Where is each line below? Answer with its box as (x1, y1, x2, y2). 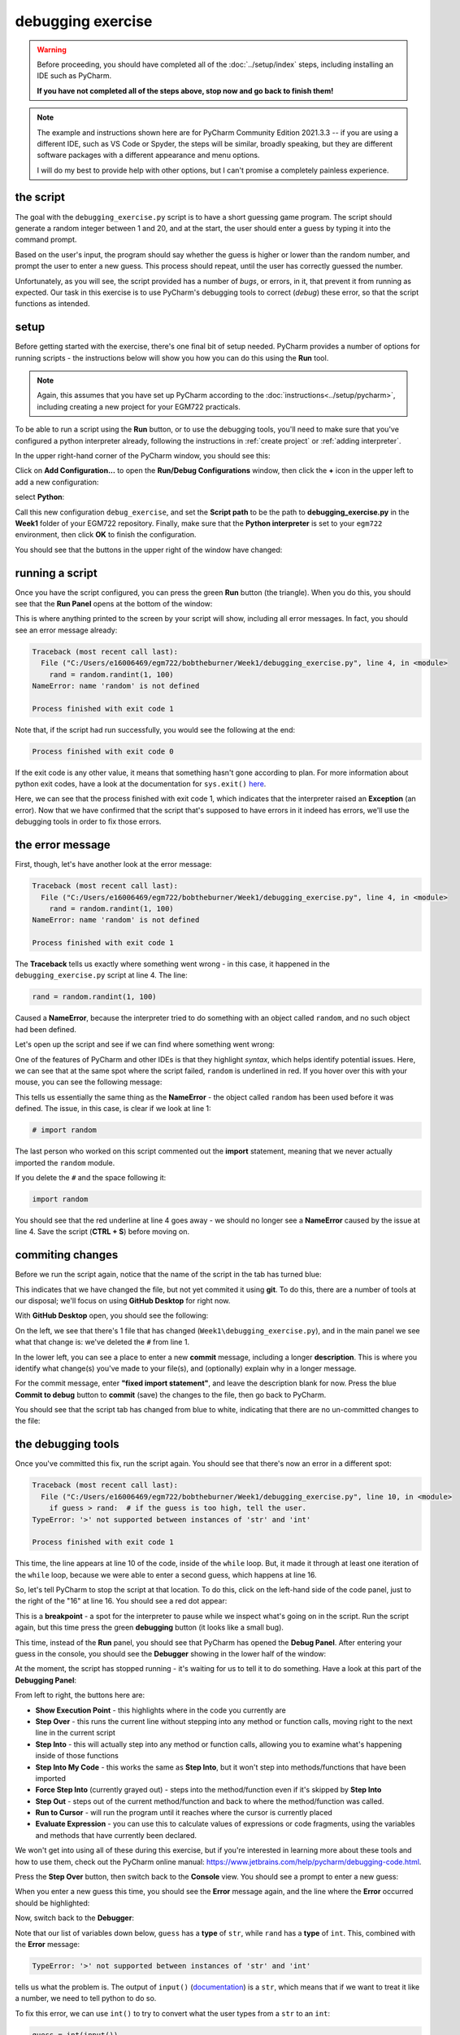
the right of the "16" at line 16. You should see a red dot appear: (15, 1596, 228, 1606)
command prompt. (15, 234, 77, 244)
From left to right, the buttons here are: (15, 1690, 145, 1700)
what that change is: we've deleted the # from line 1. (15, 1337, 190, 1347)
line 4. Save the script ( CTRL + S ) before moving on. (15, 1227, 190, 1236)
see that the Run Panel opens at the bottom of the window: (15, 598, 213, 608)
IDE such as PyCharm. (37, 71, 112, 81)
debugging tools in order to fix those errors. (15, 816, 162, 826)
